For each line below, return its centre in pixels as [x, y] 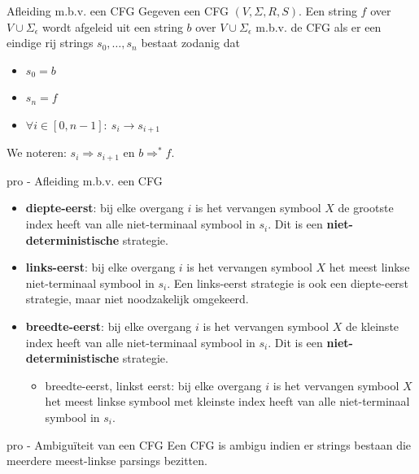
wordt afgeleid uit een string [113, 26]
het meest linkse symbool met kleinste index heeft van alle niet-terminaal [227, 401]
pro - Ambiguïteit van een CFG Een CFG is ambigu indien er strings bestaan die [209, 444]
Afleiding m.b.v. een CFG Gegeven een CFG [118, 11]
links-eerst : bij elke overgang [100, 267]
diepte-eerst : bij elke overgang [105, 208]
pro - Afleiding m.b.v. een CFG [85, 180]
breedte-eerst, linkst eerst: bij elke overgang [153, 385]
